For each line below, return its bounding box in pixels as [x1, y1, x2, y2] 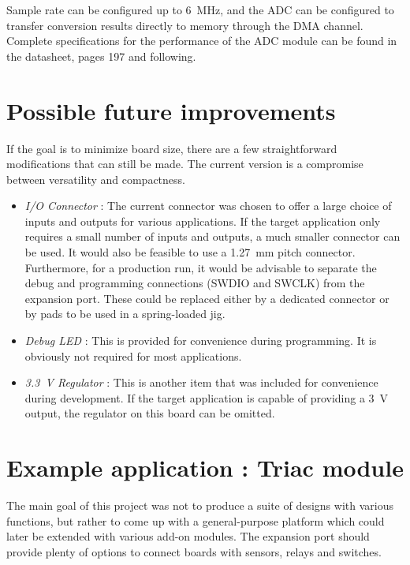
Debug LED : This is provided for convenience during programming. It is [24, 332, 377, 349]
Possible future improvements [6, 94, 336, 126]
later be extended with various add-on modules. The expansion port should [6, 528, 370, 544]
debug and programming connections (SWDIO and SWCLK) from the [24, 275, 365, 291]
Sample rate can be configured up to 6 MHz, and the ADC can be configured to [6, 2, 394, 17]
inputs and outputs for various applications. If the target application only [24, 212, 381, 229]
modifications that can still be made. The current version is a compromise [6, 155, 363, 172]
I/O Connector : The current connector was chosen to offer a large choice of [24, 197, 392, 214]
